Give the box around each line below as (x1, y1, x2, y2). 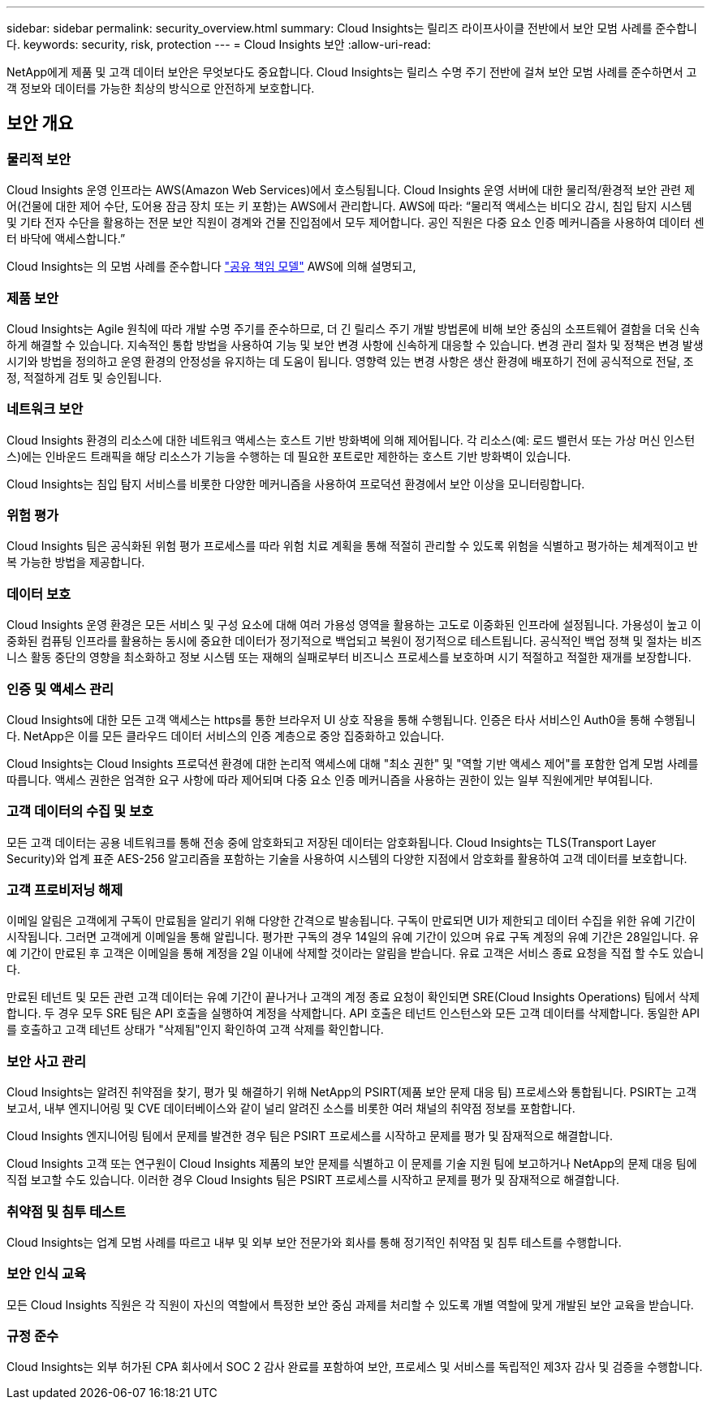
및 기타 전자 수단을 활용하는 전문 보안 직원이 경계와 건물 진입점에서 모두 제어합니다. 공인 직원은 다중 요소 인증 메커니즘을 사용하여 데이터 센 (6, 215, 705, 230)
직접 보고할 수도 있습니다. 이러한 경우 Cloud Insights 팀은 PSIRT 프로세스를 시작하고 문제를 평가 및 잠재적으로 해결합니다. (6, 1173, 620, 1187)
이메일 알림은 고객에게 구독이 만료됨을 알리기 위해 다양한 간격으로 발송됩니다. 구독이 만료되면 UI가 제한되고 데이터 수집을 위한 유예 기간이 (6, 913, 696, 928)
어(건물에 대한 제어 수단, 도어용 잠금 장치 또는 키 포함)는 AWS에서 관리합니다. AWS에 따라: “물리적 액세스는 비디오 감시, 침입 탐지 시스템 (6, 199, 692, 214)
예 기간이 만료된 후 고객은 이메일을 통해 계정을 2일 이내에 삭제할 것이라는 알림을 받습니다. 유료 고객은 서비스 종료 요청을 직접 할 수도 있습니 (6, 946, 705, 961)
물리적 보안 (6, 150, 71, 167)
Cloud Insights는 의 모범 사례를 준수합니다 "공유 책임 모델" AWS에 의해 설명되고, (6, 259, 416, 274)
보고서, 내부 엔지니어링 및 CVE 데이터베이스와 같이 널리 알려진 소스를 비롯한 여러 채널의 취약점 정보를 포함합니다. (6, 1101, 575, 1116)
